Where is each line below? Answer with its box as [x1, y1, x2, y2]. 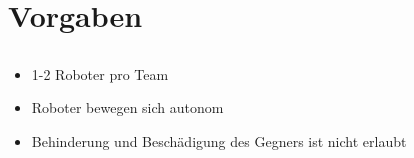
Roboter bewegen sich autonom [31, 97, 224, 118]
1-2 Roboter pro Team [31, 63, 169, 84]
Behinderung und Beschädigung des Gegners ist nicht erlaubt [31, 130, 407, 151]
